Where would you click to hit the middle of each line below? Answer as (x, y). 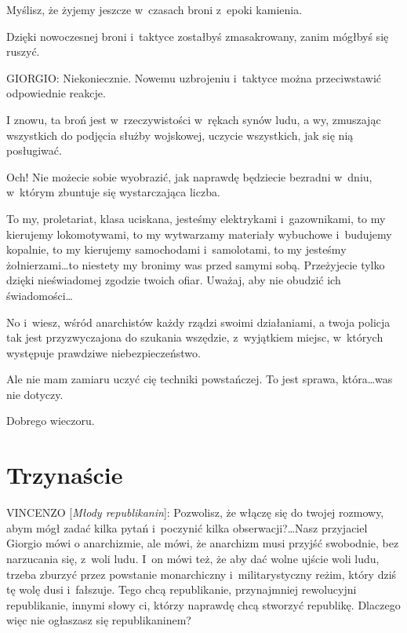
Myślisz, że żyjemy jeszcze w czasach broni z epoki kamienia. (154, 9)
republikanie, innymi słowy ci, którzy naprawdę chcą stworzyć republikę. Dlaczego (203, 604)
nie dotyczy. (35, 394)
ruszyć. (23, 51)
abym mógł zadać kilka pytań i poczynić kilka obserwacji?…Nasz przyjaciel (187, 527)
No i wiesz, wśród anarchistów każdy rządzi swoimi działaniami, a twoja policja (198, 322)
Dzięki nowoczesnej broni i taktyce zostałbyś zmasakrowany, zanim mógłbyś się (198, 36)
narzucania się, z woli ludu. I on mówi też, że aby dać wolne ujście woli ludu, (193, 558)
